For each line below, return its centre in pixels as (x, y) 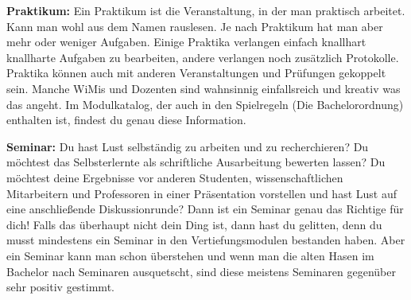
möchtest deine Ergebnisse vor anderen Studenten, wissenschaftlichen (175, 177)
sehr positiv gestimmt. (60, 287)
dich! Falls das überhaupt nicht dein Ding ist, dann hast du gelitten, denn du (194, 224)
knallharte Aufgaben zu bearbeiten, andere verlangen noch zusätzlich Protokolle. (203, 57)
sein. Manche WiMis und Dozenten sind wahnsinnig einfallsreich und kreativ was (204, 88)
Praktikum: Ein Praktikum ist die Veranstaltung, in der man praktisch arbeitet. (206, 10)
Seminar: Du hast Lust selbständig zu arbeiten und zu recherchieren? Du (188, 146)
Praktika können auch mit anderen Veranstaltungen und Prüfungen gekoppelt (196, 73)
